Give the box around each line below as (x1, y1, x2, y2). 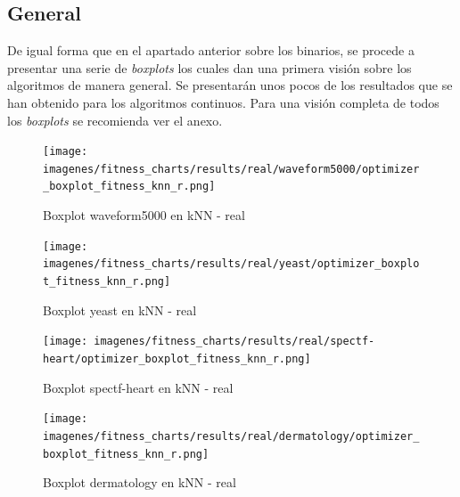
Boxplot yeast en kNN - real (43, 300, 197, 319)
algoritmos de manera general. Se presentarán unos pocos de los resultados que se (7, 76, 453, 94)
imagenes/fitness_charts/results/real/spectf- (94, 335, 375, 348)
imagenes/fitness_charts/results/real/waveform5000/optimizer (43, 162, 420, 175)
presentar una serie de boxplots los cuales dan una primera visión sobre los (7, 58, 412, 77)
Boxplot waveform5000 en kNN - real (43, 206, 245, 224)
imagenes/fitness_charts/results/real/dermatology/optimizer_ (43, 429, 420, 443)
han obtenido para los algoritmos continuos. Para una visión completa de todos (7, 93, 439, 111)
